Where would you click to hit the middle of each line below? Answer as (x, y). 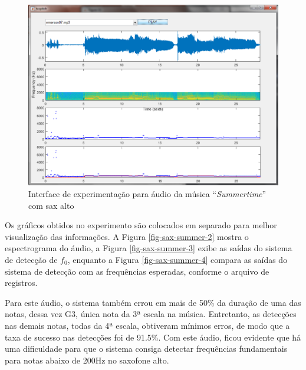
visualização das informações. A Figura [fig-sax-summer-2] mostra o (127, 236)
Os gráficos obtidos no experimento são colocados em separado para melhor (141, 225)
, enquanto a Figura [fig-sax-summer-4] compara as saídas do (177, 259)
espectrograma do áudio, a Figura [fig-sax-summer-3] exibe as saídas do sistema (149, 248)
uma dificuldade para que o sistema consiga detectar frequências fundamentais (146, 349)
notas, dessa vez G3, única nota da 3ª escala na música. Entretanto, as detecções (151, 314)
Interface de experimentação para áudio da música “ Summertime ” (147, 193)
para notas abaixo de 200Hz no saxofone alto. (87, 360)
